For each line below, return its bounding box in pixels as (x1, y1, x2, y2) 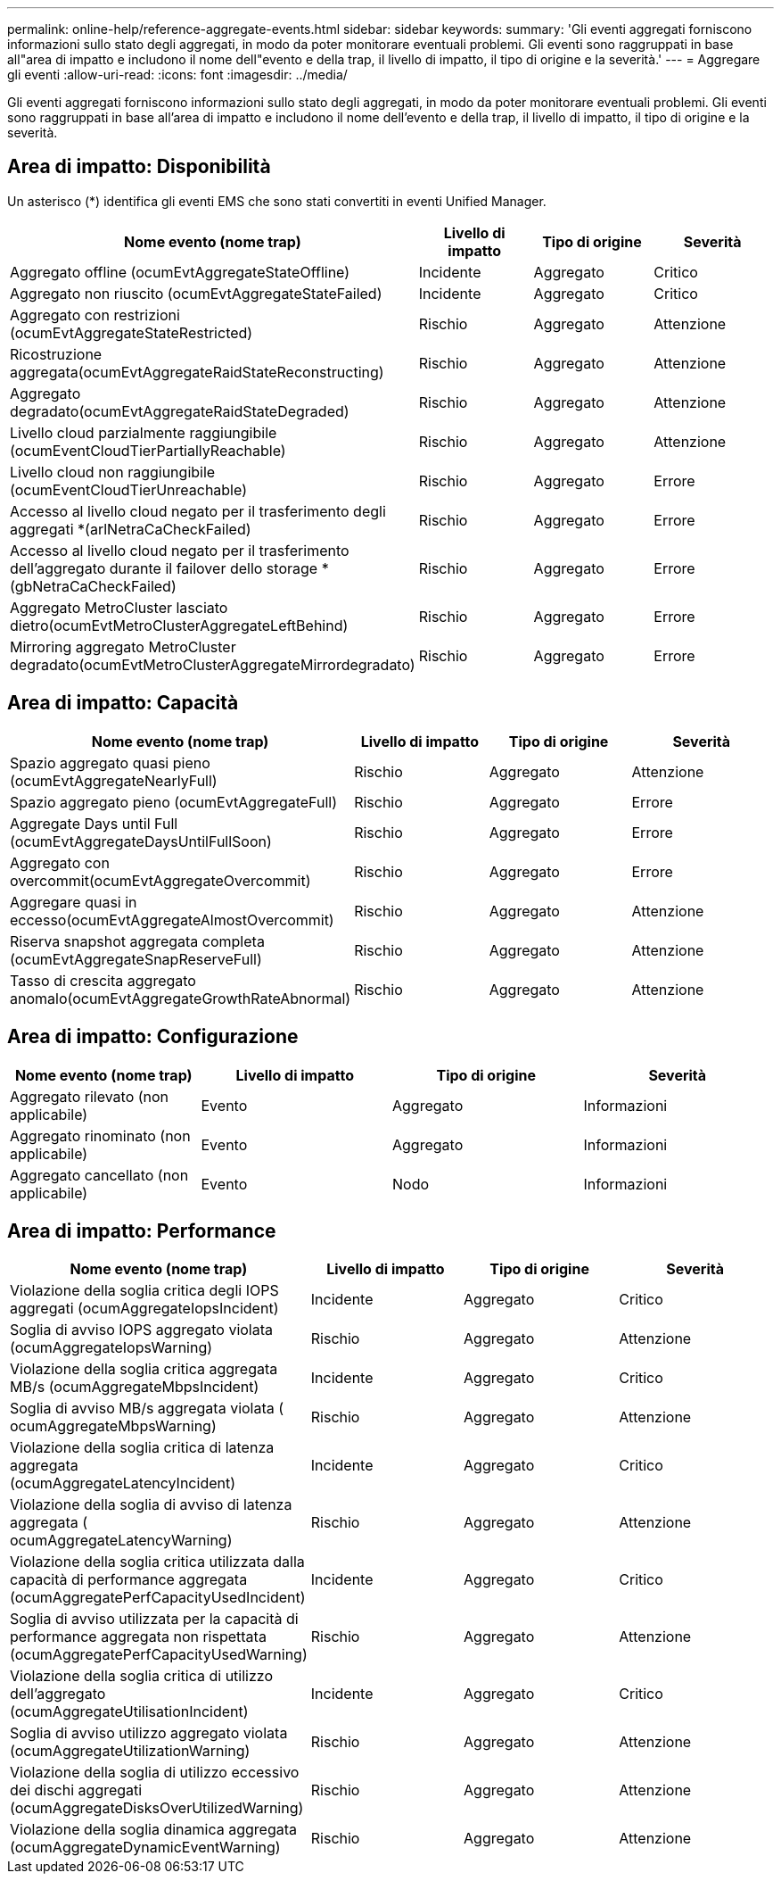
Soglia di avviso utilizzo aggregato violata (10, 1724, 288, 1743)
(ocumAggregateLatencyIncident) (10, 1474, 236, 1493)
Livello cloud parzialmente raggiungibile (10, 423, 277, 442)
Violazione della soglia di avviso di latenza (10, 1496, 292, 1514)
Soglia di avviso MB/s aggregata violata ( (10, 1399, 284, 1418)
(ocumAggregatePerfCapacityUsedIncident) (10, 1588, 306, 1607)
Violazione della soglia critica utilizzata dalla (10, 1553, 305, 1571)
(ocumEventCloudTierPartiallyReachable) (10, 441, 286, 460)
